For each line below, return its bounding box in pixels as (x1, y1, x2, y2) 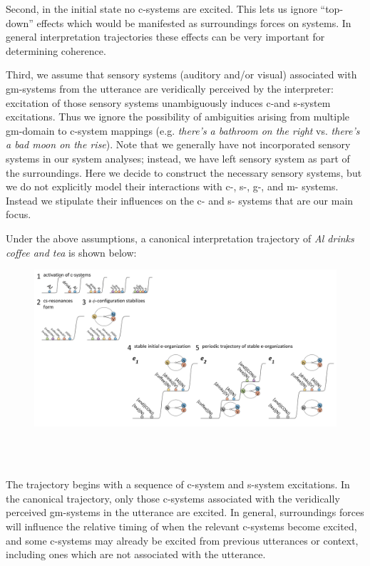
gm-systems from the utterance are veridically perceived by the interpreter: (6, 81, 334, 96)
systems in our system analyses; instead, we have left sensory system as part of (6, 150, 350, 165)
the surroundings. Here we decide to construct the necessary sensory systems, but (6, 165, 362, 180)
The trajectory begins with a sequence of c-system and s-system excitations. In (6, 477, 350, 492)
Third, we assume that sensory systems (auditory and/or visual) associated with (6, 67, 357, 82)
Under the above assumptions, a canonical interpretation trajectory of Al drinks (6, 230, 354, 245)
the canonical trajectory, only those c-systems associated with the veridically (6, 490, 340, 505)
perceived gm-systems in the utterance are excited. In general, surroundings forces (6, 505, 364, 520)
